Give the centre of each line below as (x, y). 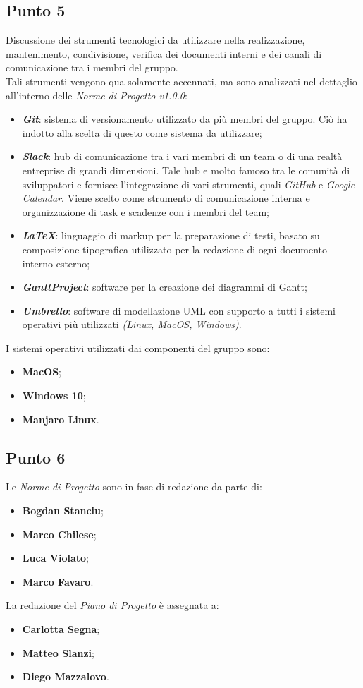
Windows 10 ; (54, 396)
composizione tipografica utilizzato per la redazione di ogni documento (175, 249)
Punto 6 (36, 457)
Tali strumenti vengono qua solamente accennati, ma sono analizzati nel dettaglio (181, 81)
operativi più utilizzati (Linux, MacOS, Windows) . (132, 324)
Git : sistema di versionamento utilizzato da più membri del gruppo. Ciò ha (185, 119)
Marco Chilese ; (59, 534)
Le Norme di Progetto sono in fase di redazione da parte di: (134, 487)
